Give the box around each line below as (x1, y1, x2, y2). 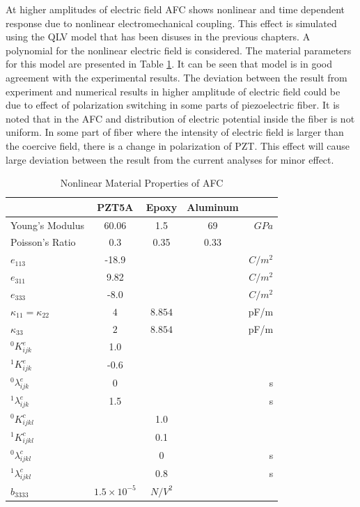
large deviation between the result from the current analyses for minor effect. (6, 152, 334, 166)
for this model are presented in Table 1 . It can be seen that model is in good (6, 56, 333, 71)
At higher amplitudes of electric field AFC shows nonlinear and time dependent (6, 2, 345, 16)
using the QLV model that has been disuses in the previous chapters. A (6, 29, 311, 44)
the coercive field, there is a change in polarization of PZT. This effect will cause (6, 138, 350, 153)
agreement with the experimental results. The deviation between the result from (6, 70, 347, 84)
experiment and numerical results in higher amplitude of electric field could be (6, 84, 341, 98)
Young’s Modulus (10, 217, 84, 232)
